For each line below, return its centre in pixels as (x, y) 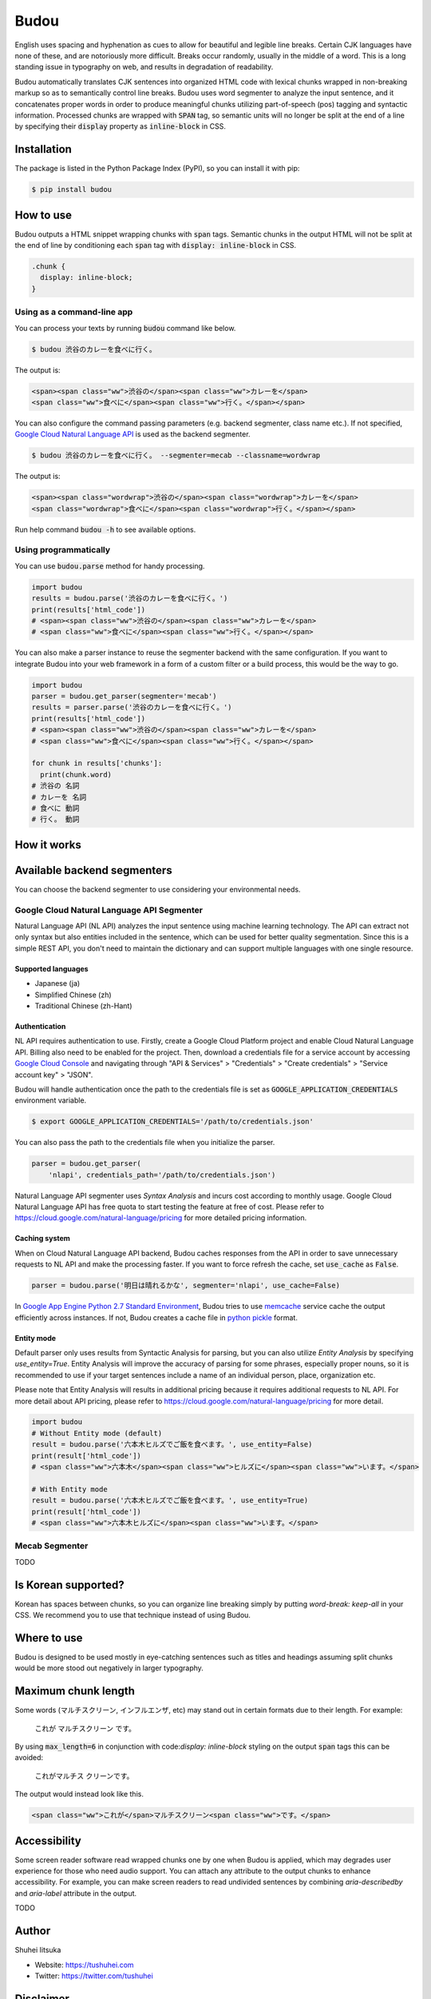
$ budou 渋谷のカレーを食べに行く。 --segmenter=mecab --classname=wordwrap (176, 455)
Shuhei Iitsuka (38, 1950)
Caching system (43, 1239)
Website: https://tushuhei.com (85, 1965)
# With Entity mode (69, 1489)
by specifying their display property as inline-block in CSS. (121, 126)
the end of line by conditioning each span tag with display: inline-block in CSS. (156, 245)
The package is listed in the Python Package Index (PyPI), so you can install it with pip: (157, 169)
